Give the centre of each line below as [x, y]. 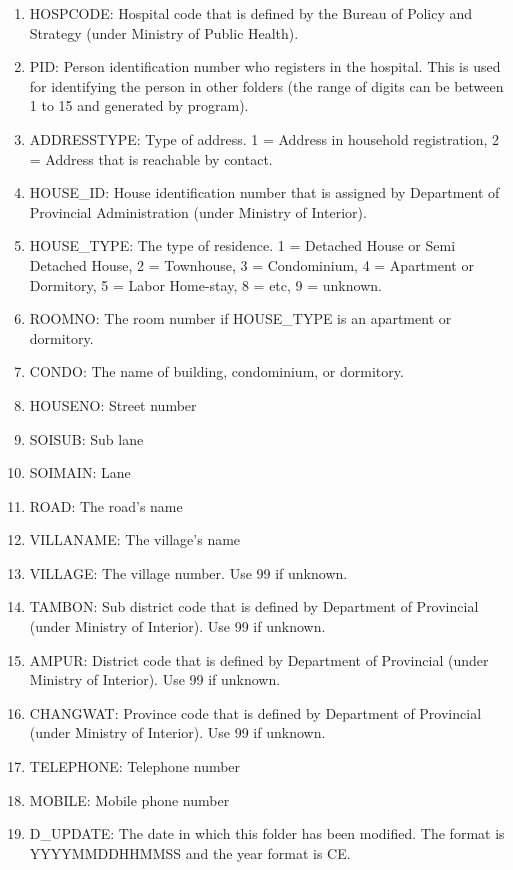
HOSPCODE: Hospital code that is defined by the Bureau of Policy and [250, 13]
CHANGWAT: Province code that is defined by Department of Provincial [255, 712]
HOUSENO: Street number [113, 404]
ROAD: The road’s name [106, 505]
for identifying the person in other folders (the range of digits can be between [266, 85]
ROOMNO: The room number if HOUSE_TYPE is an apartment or [240, 318]
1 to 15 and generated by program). [139, 105]
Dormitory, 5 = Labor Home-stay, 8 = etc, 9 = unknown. [205, 284]
